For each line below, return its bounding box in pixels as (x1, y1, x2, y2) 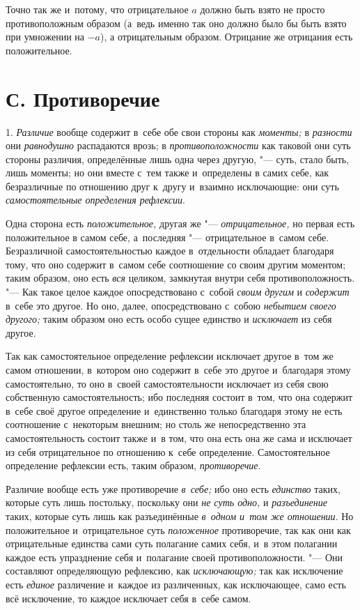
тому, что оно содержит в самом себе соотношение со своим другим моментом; (6, 257, 346, 271)
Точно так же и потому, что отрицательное (6, 2, 189, 16)
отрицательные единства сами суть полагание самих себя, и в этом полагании (6, 536, 338, 551)
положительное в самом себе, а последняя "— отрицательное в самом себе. (6, 229, 329, 244)
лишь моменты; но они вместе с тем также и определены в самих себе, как (6, 165, 329, 180)
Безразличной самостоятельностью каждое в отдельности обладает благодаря (6, 243, 334, 258)
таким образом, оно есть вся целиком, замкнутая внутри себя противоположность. (6, 270, 355, 285)
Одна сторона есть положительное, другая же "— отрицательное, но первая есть (6, 216, 355, 231)
